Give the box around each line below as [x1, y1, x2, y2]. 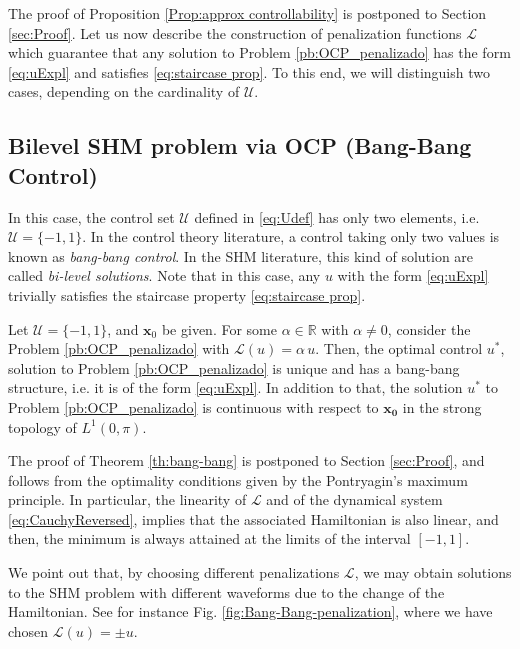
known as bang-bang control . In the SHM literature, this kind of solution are [8, 245, 474, 266]
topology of [8, 416, 77, 437]
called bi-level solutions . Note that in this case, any [8, 265, 321, 286]
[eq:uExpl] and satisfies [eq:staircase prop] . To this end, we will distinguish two [8, 61, 490, 82]
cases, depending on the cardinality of [8, 81, 240, 102]
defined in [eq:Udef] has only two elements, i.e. [194, 206, 480, 227]
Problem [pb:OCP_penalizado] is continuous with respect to [8, 396, 379, 417]
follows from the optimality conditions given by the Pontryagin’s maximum [8, 469, 468, 490]
